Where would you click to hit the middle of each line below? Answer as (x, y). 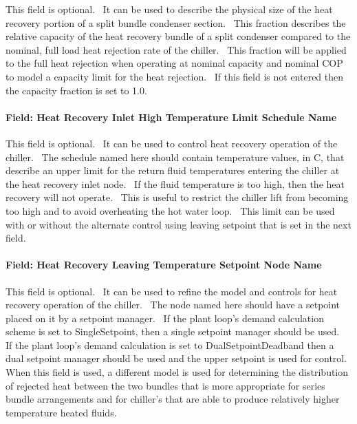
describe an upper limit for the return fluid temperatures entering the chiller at (173, 170)
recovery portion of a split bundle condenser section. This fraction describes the (176, 22)
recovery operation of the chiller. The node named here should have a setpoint (173, 305)
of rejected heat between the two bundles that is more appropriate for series (165, 385)
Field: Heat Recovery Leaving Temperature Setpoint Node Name (164, 265)
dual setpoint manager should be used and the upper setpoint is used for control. (176, 358)
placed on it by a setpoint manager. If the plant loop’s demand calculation (165, 318)
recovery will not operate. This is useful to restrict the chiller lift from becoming (177, 197)
